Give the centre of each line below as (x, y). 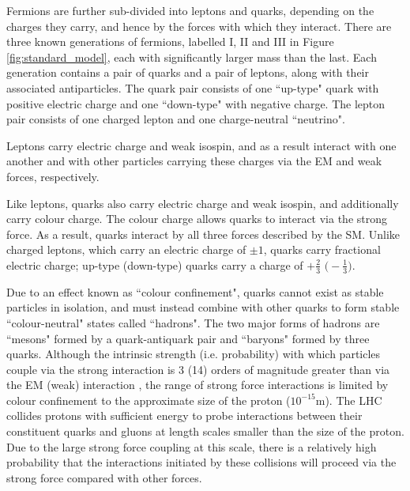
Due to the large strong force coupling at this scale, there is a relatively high (192, 446)
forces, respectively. (53, 176)
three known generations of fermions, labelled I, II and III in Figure (170, 42)
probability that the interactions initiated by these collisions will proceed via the (201, 462)
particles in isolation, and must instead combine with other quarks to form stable (203, 307)
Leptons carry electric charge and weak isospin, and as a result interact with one (201, 145)
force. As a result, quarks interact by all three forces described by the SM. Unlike (203, 234)
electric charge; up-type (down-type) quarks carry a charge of (155, 264)
